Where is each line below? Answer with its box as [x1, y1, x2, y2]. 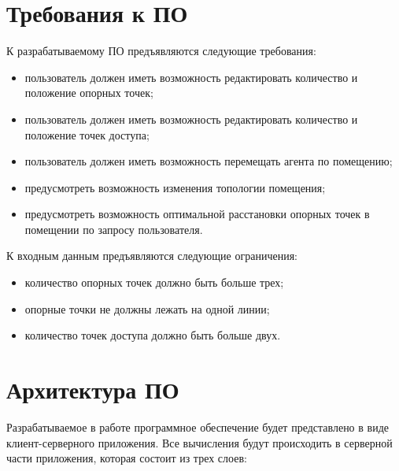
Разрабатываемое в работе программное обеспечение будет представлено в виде [6, 418, 389, 435]
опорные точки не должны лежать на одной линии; [24, 300, 270, 317]
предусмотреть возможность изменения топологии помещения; [24, 179, 326, 195]
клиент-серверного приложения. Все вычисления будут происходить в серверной [6, 434, 393, 451]
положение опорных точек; [24, 84, 153, 101]
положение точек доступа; [24, 126, 150, 143]
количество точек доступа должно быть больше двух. [24, 327, 281, 343]
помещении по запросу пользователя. [24, 221, 203, 237]
